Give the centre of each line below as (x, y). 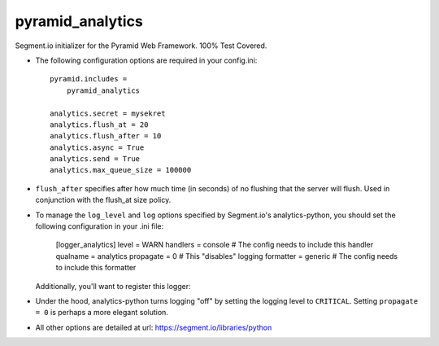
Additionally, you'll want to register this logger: (113, 286)
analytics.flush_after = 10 (106, 136)
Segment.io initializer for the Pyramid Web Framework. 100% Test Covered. (141, 46)
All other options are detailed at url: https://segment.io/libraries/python (154, 327)
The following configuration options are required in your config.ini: (146, 60)
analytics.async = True (97, 147)
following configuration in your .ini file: (100, 226)
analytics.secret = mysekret (108, 113)
